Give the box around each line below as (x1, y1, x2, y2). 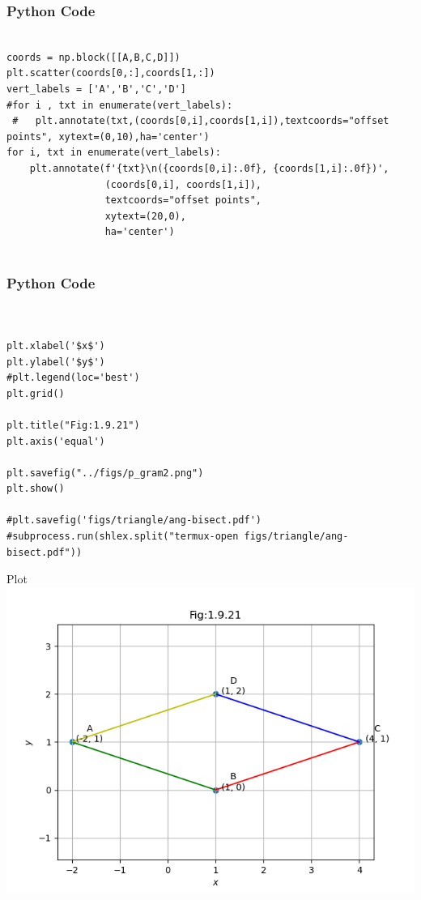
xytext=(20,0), (104, 210, 186, 222)
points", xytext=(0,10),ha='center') (6, 130, 210, 143)
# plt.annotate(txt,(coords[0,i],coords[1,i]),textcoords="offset (12, 115, 389, 127)
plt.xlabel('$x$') (6, 339, 105, 352)
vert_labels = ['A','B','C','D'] (6, 83, 186, 95)
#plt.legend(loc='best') (6, 372, 140, 384)
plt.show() (6, 483, 65, 495)
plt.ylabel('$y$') (6, 356, 105, 368)
